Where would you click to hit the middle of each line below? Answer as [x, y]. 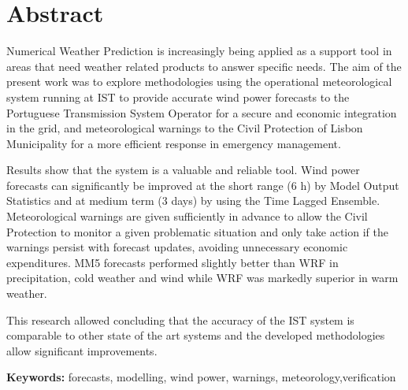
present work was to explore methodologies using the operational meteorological [199, 82]
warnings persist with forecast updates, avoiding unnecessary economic [177, 247]
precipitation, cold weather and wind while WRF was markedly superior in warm [202, 278]
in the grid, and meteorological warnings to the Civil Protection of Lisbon [185, 128]
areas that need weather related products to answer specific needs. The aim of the [204, 66]
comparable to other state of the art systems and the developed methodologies [196, 335]
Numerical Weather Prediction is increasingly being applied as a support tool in [199, 51]
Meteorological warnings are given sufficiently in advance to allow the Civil [187, 216]
